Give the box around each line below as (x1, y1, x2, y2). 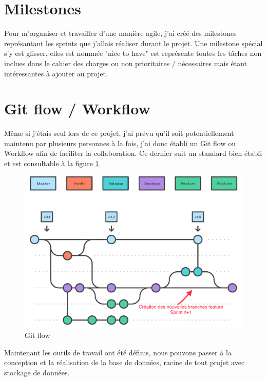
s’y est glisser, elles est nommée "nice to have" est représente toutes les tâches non (4, 48, 262, 58)
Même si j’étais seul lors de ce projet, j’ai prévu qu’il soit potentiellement (4, 128, 234, 138)
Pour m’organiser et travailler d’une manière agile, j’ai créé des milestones (4, 28, 237, 38)
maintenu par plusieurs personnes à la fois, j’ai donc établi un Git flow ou (4, 137, 236, 148)
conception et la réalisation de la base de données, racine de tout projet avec (4, 357, 245, 368)
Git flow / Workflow (4, 98, 150, 119)
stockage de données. (4, 367, 70, 377)
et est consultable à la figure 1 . (4, 158, 101, 168)
